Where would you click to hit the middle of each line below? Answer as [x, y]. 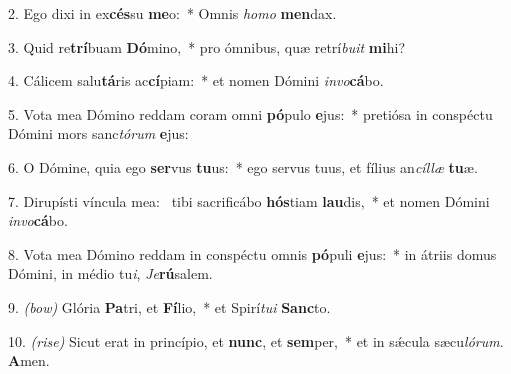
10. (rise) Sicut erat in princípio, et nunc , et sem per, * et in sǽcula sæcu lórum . [256, 340]
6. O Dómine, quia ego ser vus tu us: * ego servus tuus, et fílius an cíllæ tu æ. [243, 166]
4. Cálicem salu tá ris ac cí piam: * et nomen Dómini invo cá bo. [196, 80]
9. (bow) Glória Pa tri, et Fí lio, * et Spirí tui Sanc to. [169, 306]
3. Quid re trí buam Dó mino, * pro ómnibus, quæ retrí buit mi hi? [207, 46]
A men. [29, 360]
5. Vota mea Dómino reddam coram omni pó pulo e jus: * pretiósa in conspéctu [250, 113]
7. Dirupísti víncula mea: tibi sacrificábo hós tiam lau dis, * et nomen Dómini [249, 200]
